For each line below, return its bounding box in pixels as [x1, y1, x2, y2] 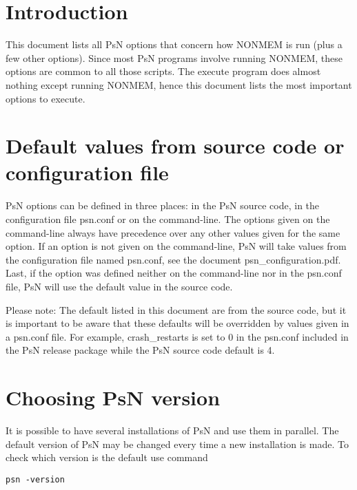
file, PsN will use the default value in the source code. [6, 279, 233, 293]
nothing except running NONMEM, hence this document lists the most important [6, 77, 352, 92]
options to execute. [6, 91, 85, 105]
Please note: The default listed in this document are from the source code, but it [6, 302, 347, 317]
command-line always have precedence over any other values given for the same [6, 225, 340, 239]
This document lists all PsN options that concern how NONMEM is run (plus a [6, 37, 343, 52]
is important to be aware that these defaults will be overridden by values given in [6, 316, 349, 330]
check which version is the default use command [6, 450, 208, 465]
